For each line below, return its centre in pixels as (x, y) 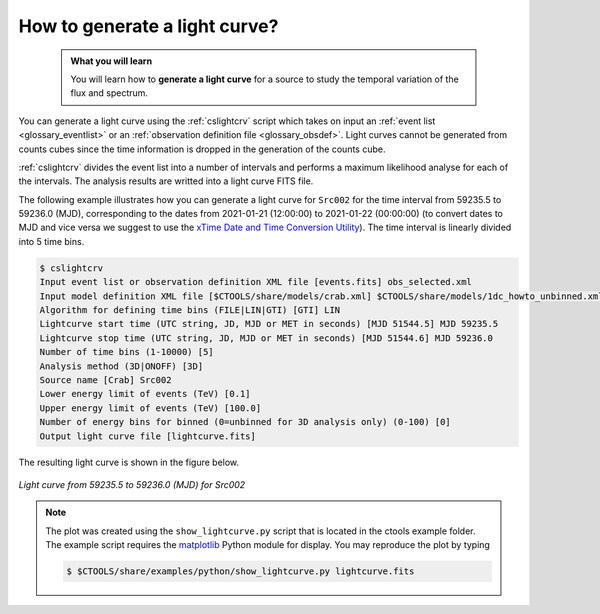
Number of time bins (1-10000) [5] (126, 352)
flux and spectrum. (109, 93)
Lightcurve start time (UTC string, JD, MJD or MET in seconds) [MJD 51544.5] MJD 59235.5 (269, 324)
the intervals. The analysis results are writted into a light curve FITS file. (166, 181)
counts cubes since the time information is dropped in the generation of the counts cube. (202, 149)
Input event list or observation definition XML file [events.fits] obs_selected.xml (255, 282)
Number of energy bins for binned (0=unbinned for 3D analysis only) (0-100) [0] (245, 422)
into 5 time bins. (51, 241)
